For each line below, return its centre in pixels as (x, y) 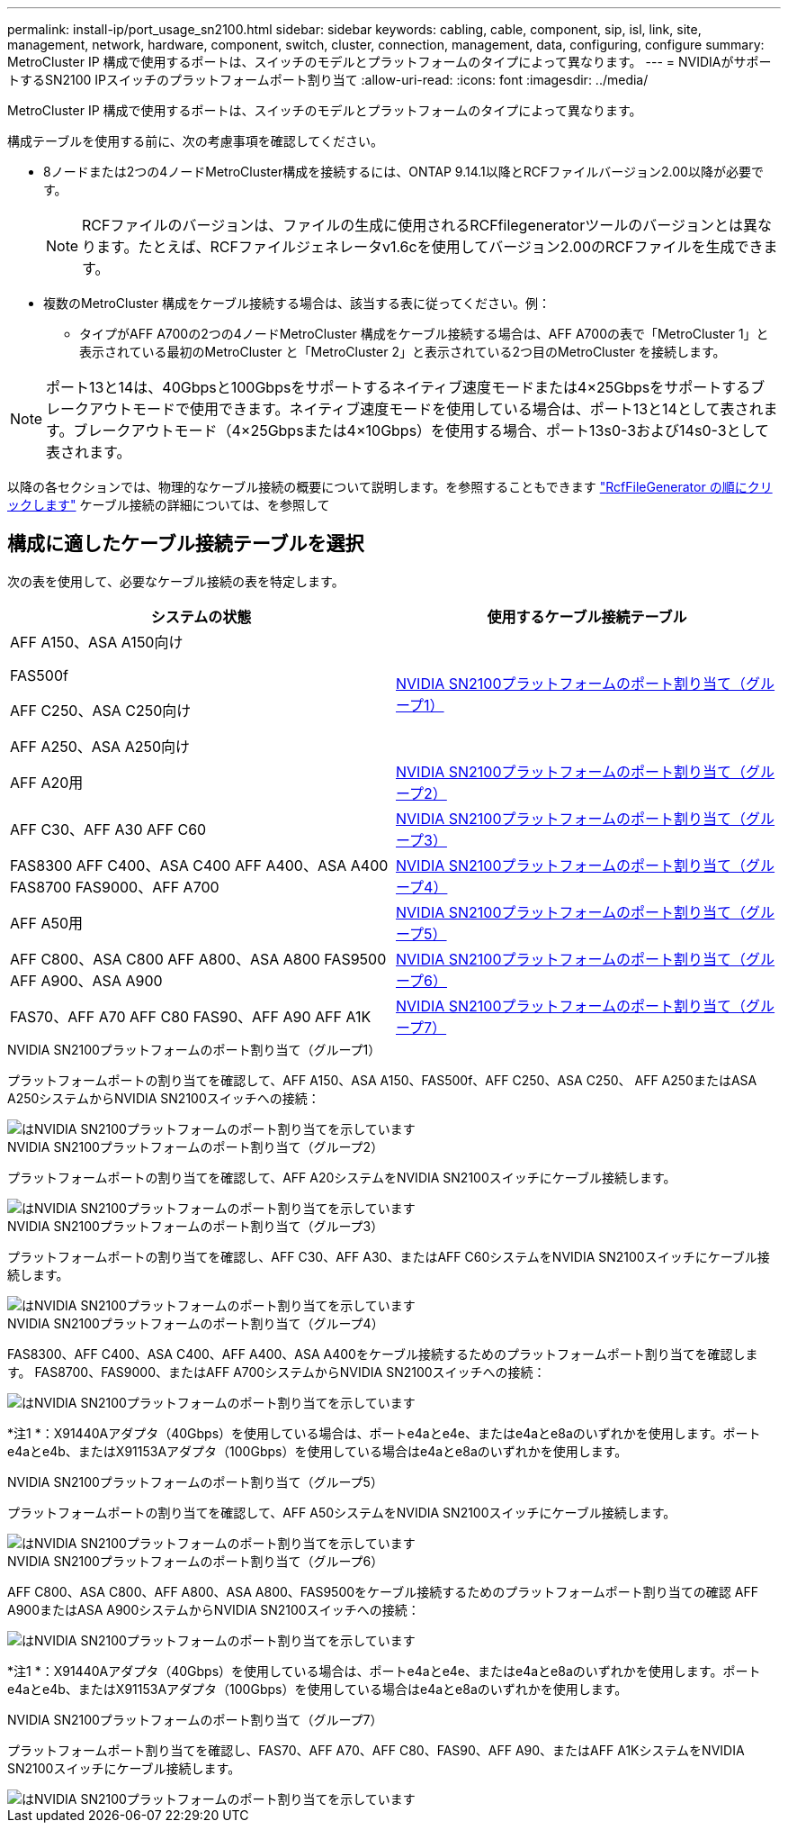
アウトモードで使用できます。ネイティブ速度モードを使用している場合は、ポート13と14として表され (426, 409)
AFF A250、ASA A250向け (100, 746)
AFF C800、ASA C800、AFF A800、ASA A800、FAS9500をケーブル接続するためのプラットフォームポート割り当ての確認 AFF (383, 1591)
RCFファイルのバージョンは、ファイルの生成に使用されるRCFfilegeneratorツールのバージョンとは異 (420, 225)
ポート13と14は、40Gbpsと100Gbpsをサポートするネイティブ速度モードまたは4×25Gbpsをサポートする (398, 387)
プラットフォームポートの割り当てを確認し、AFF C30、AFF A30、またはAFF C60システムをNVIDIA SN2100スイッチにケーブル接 (389, 1256)
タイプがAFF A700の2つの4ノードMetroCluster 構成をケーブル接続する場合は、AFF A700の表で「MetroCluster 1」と (424, 334)
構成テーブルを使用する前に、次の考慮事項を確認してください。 (195, 141)
